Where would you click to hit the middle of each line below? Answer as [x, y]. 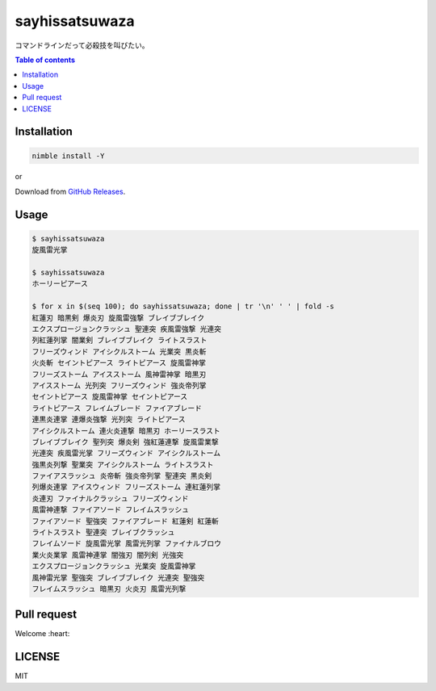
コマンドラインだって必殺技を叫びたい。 [82, 45]
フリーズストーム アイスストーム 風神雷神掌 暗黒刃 [119, 374]
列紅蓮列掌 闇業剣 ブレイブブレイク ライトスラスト [119, 340]
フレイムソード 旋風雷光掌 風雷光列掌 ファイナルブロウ [127, 544]
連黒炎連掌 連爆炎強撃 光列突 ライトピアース [109, 419]
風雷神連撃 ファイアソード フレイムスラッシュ [111, 510]
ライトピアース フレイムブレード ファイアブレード [117, 408]
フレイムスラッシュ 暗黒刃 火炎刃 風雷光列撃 [109, 588]
